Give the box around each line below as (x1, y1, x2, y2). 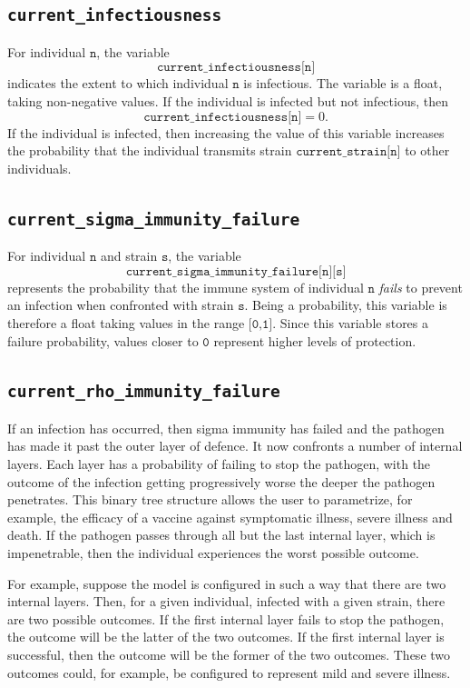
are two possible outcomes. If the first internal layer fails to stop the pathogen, (7, 609, 445, 628)
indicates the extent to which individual (7, 74, 229, 93)
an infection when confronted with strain (7, 295, 234, 314)
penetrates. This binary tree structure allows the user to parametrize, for (7, 490, 413, 509)
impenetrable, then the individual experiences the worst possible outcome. (7, 543, 419, 563)
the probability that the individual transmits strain (7, 141, 292, 160)
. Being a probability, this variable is (244, 295, 447, 314)
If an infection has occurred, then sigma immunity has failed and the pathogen (7, 418, 445, 437)
